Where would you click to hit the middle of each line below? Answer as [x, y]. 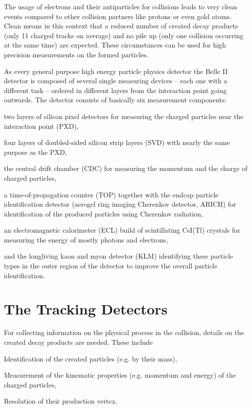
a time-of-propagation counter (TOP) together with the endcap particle [111, 194]
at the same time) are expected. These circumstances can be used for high [115, 45]
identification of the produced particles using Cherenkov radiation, [103, 213]
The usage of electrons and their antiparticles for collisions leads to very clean [121, 6]
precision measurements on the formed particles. [76, 54]
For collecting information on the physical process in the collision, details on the [124, 332]
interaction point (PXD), [41, 126]
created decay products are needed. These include [78, 342]
